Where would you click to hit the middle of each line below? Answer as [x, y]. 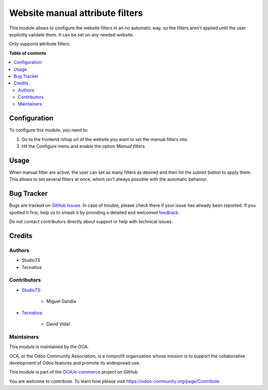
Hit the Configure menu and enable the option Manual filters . [84, 146]
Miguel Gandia [61, 301]
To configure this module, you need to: [49, 130]
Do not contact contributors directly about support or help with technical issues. [91, 222]
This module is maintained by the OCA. [49, 347]
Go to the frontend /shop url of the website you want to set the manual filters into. [105, 139]
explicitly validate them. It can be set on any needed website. [71, 34]
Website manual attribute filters [76, 13]
